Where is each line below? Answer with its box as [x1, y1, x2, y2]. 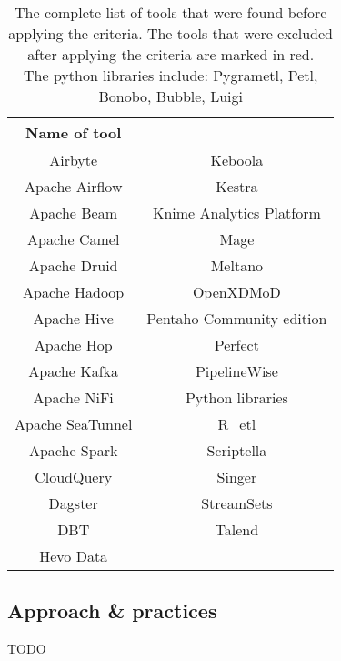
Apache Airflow [24, 176, 123, 197]
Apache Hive [33, 308, 114, 329]
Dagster [48, 493, 98, 514]
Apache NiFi [33, 387, 114, 408]
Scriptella [206, 440, 267, 461]
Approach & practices [7, 596, 217, 625]
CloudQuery [35, 466, 113, 487]
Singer [216, 466, 257, 487]
